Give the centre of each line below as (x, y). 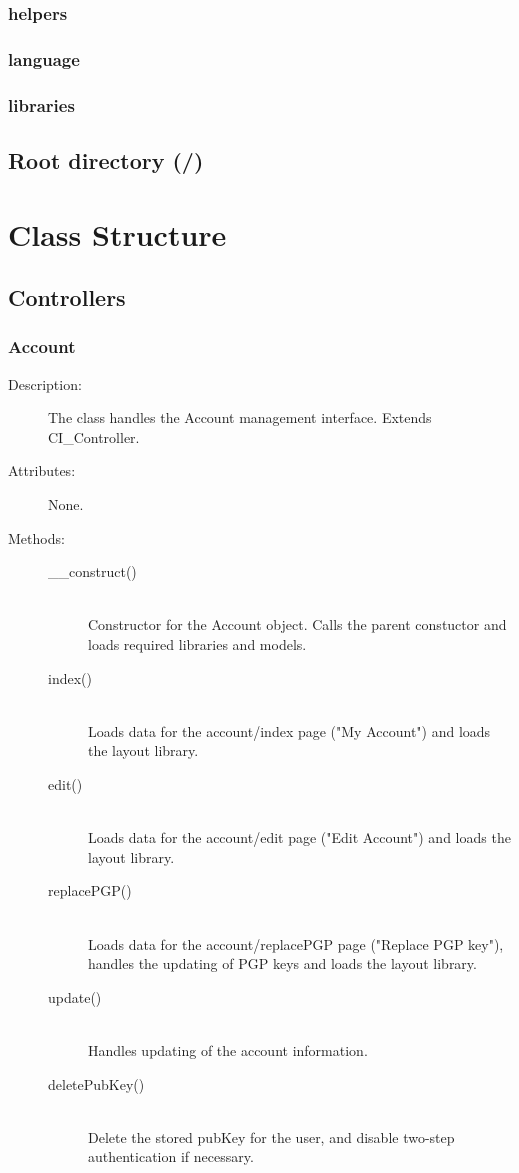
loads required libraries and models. (197, 644)
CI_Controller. (94, 436)
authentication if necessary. (171, 1156)
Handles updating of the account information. (228, 1049)
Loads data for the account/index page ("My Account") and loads (289, 730)
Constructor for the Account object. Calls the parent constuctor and (297, 624)
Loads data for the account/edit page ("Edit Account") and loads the (299, 837)
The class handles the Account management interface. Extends (240, 417)
